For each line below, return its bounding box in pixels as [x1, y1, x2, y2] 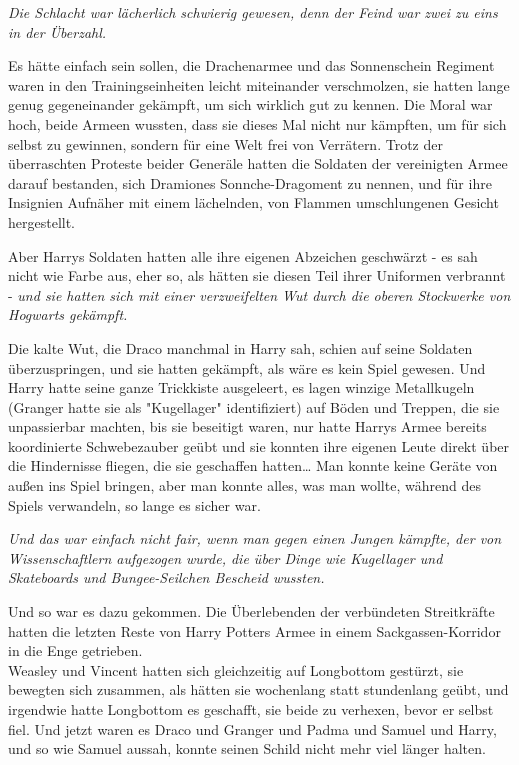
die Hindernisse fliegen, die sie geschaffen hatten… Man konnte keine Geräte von [8, 455, 498, 476]
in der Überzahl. [8, 21, 107, 42]
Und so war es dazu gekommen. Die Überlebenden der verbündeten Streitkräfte [8, 601, 495, 622]
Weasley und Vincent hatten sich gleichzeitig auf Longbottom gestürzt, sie [8, 659, 464, 680]
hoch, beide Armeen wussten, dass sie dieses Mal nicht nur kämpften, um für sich [8, 113, 507, 134]
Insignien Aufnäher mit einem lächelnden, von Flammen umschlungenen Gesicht [8, 192, 499, 213]
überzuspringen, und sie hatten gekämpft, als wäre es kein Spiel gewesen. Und [8, 357, 486, 378]
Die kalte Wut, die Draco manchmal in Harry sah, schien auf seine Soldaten [8, 337, 473, 358]
